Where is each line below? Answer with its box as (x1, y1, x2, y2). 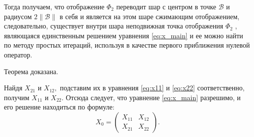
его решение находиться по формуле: (4, 102, 114, 112)
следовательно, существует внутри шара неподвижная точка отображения (4, 21, 224, 31)
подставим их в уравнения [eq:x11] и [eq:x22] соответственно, (60, 82, 245, 93)
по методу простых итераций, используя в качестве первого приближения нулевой (4, 40, 250, 50)
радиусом (4, 11, 32, 21)
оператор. (4, 49, 32, 59)
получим (4, 92, 29, 102)
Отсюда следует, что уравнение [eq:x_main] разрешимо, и (66, 92, 241, 102)
